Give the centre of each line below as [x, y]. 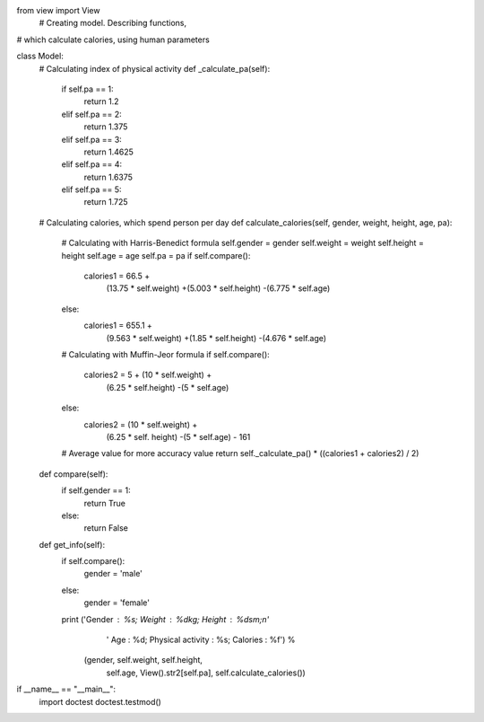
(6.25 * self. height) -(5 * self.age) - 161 [178, 436]
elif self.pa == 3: [92, 139]
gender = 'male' [113, 574]
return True [104, 503]
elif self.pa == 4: [92, 164]
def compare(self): [73, 474]
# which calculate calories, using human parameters [113, 40]
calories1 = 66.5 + [117, 276]
